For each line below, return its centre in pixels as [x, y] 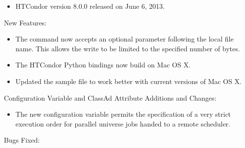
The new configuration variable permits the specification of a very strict [123, 114]
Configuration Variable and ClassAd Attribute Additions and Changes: [110, 97]
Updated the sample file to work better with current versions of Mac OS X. [128, 81]
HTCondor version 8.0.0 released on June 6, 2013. [90, 6]
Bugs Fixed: [22, 140]
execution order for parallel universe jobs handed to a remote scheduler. [123, 123]
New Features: [25, 22]
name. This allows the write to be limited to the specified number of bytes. [128, 48]
